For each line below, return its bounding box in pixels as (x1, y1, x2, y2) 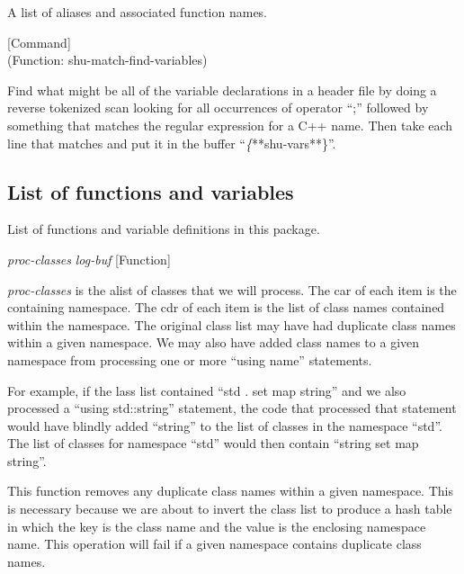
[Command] (7, 32, 71, 51)
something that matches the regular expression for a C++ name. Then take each (7, 115, 453, 134)
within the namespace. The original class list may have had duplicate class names (7, 315, 456, 334)
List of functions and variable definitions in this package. (7, 220, 320, 238)
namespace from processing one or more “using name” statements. (7, 350, 372, 369)
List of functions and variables (7, 177, 294, 205)
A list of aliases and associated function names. (7, 3, 268, 21)
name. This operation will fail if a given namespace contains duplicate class (7, 534, 422, 553)
